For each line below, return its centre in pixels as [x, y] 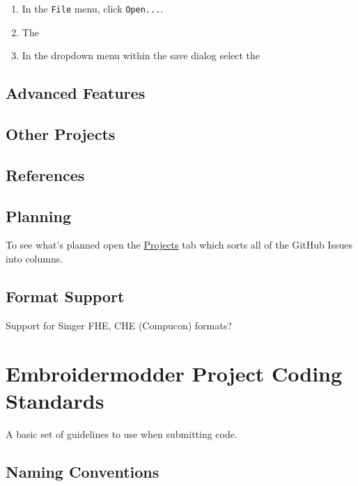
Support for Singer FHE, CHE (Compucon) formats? [119, 325]
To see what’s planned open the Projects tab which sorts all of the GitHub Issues [179, 245]
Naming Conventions [83, 471]
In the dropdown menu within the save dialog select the [141, 55]
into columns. [34, 258]
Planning [38, 215]
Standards [55, 400]
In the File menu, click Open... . [93, 8]
